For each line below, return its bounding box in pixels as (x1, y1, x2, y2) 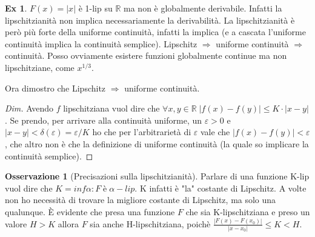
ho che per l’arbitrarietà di (92, 125, 191, 138)
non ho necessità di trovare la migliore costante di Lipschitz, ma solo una (5, 193, 276, 206)
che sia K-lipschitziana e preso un (185, 205, 310, 218)
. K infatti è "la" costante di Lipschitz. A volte (134, 181, 307, 194)
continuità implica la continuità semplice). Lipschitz (5, 37, 197, 50)
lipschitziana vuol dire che (63, 102, 160, 115)
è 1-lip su (78, 2, 113, 14)
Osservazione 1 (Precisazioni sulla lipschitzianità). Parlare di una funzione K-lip (5, 170, 310, 182)
